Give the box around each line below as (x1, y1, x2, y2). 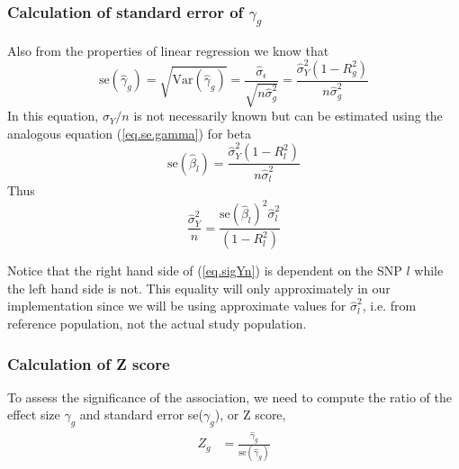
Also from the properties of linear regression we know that (7, 41, 329, 59)
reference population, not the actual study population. (7, 314, 307, 332)
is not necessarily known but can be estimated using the (133, 106, 443, 125)
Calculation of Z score (7, 352, 170, 374)
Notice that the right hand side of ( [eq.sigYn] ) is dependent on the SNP (7, 261, 402, 280)
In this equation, (7, 106, 99, 125)
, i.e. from (362, 296, 417, 315)
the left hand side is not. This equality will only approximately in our (7, 278, 391, 297)
